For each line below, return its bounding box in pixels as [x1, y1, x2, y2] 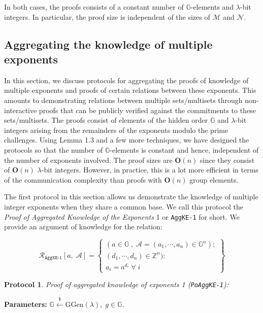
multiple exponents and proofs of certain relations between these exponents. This [4, 85, 256, 95]
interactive [4, 105, 37, 115]
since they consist [200, 154, 255, 165]
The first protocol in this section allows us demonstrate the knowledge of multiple [4, 191, 258, 202]
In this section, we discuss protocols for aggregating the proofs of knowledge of [4, 75, 249, 85]
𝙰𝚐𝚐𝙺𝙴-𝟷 [44, 255, 62, 261]
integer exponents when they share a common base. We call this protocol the [4, 201, 243, 212]
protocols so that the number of [4, 144, 103, 155]
